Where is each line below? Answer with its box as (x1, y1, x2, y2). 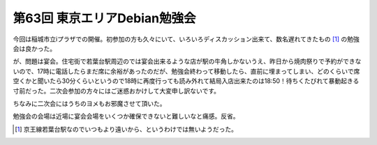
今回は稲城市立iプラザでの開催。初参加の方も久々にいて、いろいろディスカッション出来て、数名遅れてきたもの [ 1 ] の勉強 (13, 35, 360, 43)
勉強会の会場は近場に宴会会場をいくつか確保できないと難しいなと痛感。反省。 (13, 112, 239, 121)
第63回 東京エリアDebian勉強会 (13, 10, 196, 26)
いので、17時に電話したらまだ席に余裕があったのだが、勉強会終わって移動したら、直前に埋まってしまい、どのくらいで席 (13, 67, 360, 75)
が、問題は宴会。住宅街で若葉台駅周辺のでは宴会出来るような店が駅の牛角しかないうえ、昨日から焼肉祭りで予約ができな (13, 57, 362, 66)
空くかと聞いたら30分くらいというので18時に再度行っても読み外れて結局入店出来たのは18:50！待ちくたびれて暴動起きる (13, 77, 360, 85)
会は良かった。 (13, 44, 56, 52)
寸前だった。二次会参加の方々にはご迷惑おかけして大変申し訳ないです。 (13, 86, 220, 95)
